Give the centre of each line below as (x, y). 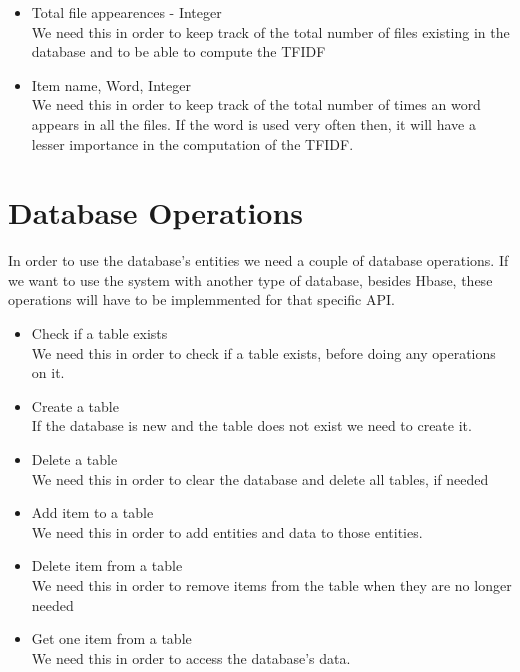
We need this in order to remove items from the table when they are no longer (271, 585)
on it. (48, 372)
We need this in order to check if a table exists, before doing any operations (263, 352)
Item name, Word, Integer (111, 84)
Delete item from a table (107, 565)
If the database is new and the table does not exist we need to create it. (251, 425)
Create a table (75, 405)
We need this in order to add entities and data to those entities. (227, 531)
